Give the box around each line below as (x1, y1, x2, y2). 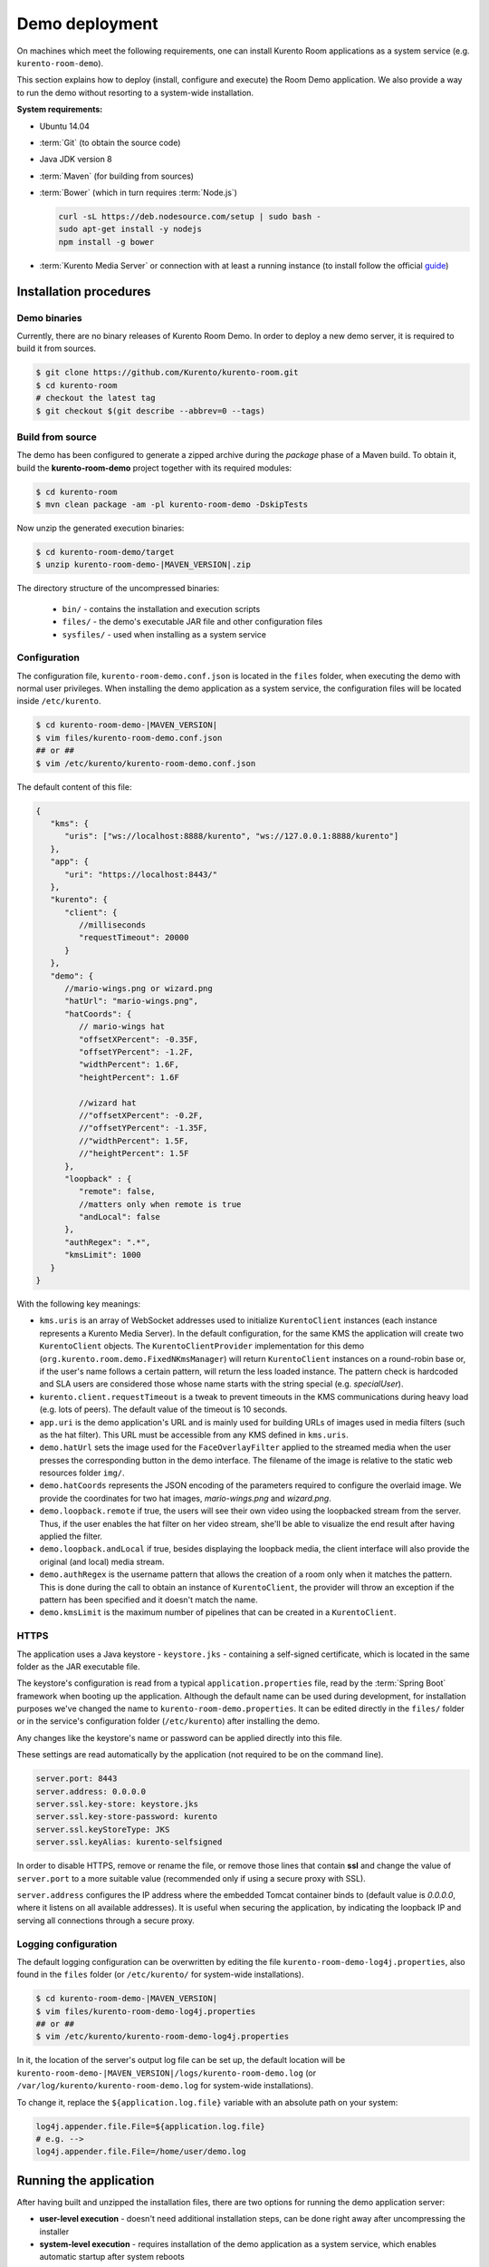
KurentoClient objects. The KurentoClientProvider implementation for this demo (39, 1340, 365, 1351)
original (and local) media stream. (39, 1556, 165, 1567)
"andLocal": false (78, 1211, 160, 1222)
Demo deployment (16, 14, 158, 34)
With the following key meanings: (16, 1299, 141, 1309)
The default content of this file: (16, 781, 132, 793)
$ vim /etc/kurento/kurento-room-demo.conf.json (35, 758, 256, 768)
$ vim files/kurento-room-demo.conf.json (35, 733, 223, 743)
